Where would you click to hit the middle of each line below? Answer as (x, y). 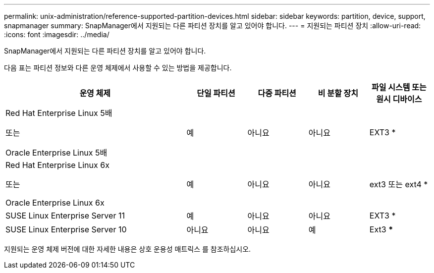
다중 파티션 (277, 93)
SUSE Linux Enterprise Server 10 (66, 229)
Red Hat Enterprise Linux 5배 (59, 113)
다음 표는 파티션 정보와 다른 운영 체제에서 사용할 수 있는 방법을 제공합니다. (118, 68)
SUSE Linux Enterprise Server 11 (65, 216)
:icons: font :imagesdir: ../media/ (57, 34)
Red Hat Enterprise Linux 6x (57, 165)
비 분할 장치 (338, 93)
